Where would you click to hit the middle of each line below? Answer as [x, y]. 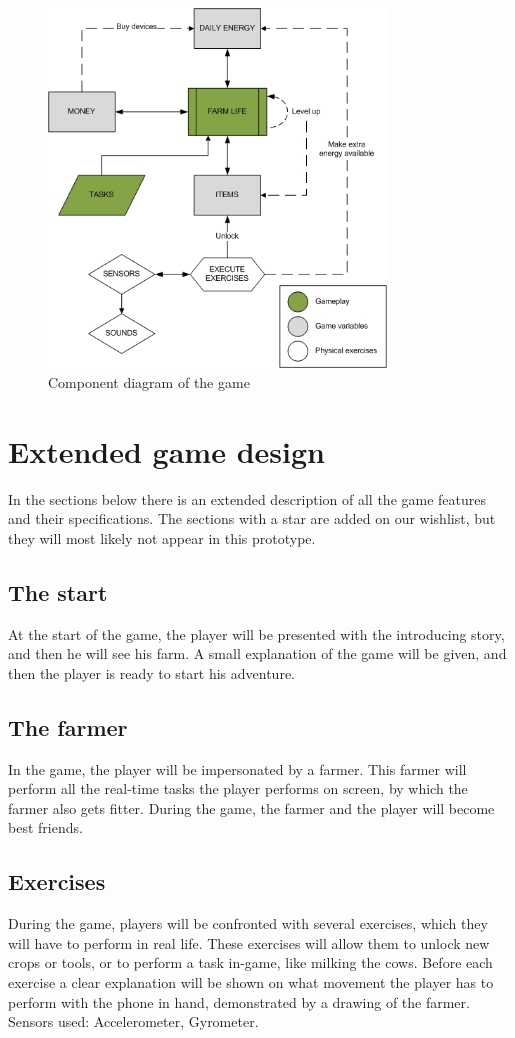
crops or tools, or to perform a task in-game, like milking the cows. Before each [250, 962]
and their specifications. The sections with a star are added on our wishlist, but [252, 518]
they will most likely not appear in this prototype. [162, 537]
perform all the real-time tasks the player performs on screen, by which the [238, 788]
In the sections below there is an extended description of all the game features [247, 498]
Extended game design [166, 450]
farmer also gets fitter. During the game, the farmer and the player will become [251, 807]
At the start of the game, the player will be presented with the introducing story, [256, 633]
